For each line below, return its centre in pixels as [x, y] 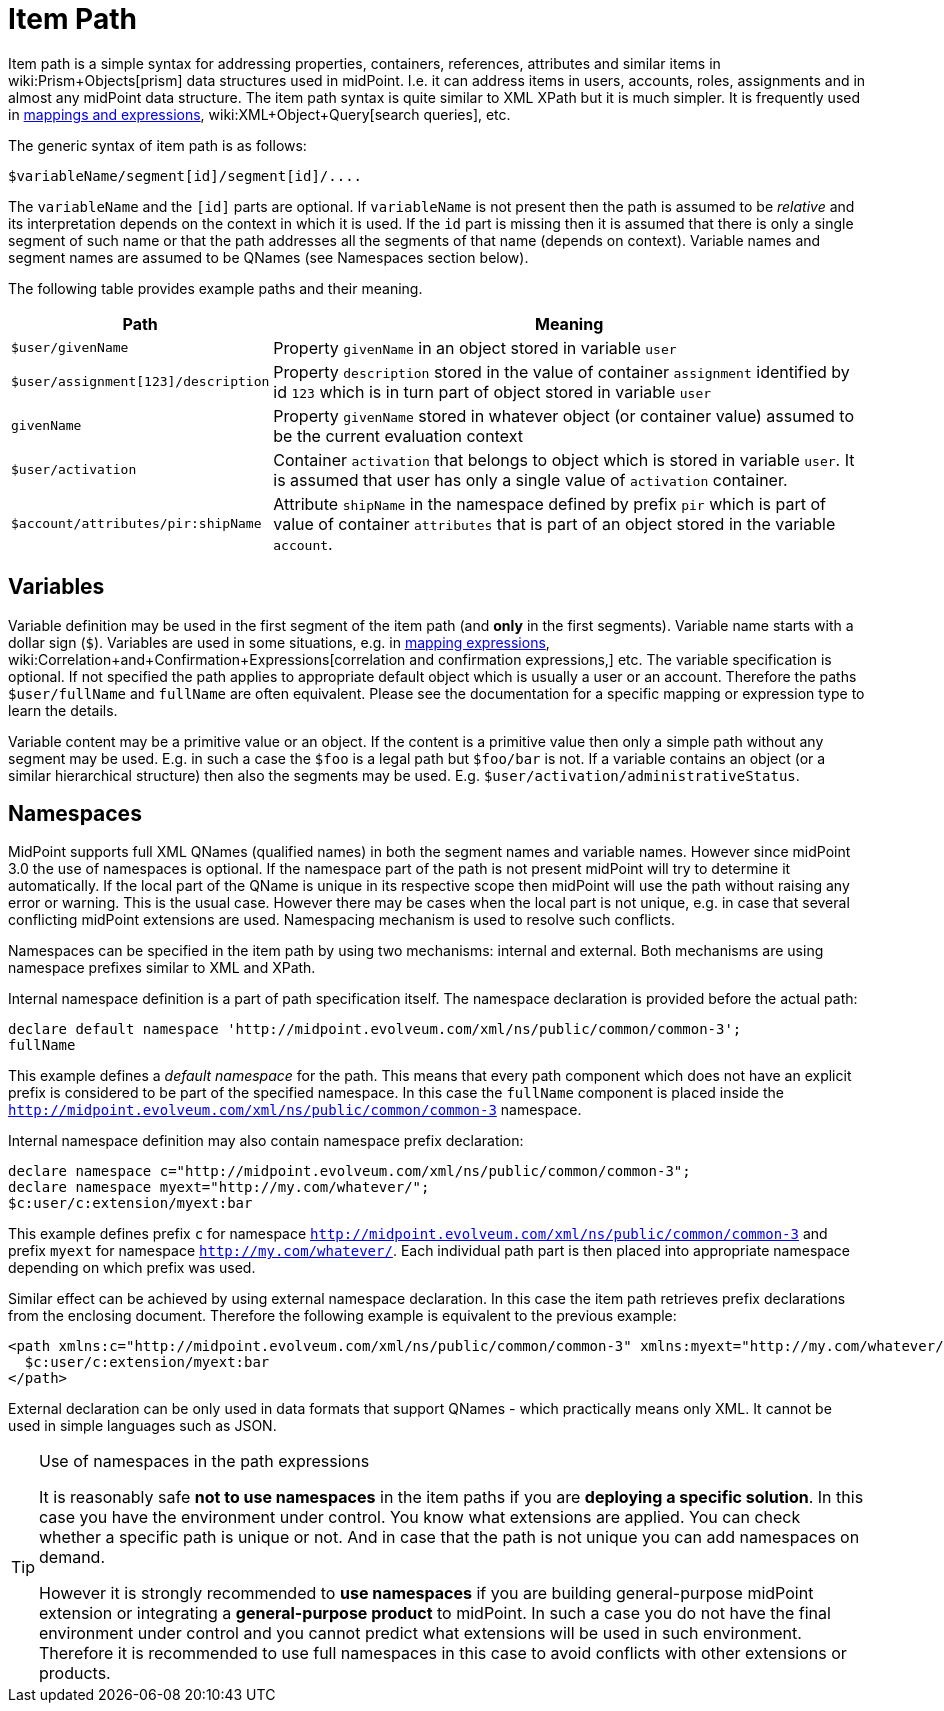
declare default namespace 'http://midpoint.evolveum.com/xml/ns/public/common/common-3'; [375, 1029]
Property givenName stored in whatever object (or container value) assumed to [564, 415]
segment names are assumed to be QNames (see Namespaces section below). [268, 257]
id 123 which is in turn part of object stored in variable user [492, 391]
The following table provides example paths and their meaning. [215, 288]
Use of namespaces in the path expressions [204, 1461]
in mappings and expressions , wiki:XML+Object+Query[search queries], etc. [259, 114]
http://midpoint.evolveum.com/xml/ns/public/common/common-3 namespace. [295, 1110]
